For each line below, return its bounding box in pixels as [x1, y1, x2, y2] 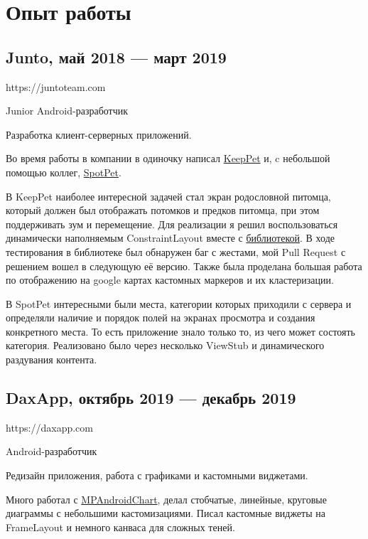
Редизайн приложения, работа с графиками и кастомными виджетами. [6, 468, 308, 483]
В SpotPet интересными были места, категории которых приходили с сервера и [6, 296, 352, 311]
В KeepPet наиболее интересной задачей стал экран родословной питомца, [6, 188, 331, 203]
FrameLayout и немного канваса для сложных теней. [6, 519, 235, 534]
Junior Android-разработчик [6, 103, 129, 118]
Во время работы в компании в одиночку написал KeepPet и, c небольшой [6, 151, 330, 166]
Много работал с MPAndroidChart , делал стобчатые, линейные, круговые [6, 491, 327, 506]
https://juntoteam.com [6, 79, 106, 94]
